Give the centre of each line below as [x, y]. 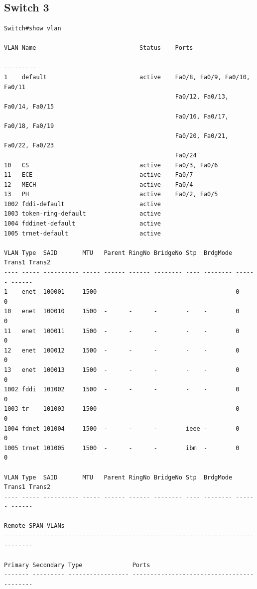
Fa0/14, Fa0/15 [29, 106]
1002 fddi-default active [82, 204]
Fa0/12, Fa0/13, [202, 97]
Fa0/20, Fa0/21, [202, 136]
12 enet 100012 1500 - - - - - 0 [122, 350]
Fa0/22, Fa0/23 [29, 146]
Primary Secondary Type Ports [77, 565]
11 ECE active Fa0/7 [99, 175]
